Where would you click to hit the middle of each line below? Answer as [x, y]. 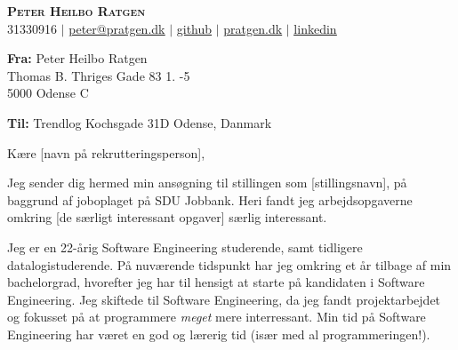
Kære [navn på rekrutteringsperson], [106, 152]
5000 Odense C [48, 93]
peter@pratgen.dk [117, 28]
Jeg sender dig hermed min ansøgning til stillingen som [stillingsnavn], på [207, 183]
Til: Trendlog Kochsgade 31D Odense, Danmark [140, 122]
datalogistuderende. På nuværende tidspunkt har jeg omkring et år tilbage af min [229, 264]
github [194, 28]
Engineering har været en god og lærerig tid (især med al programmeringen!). [219, 334]
